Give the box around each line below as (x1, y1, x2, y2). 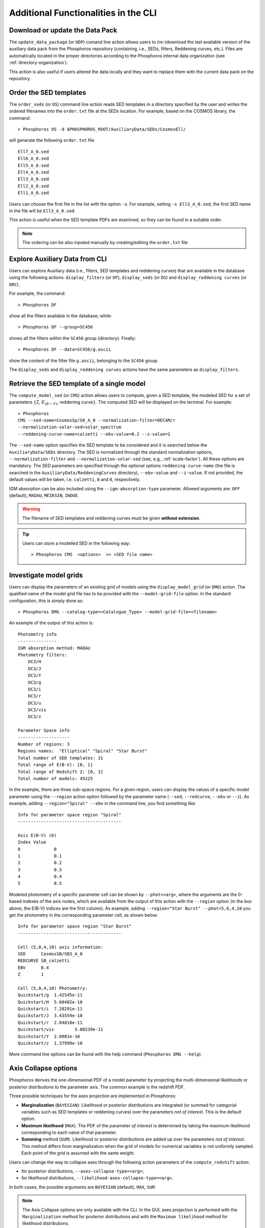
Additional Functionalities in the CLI (9, 7, 157, 18)
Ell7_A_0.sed (18, 149, 49, 154)
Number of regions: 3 (18, 742, 70, 747)
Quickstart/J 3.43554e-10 (18, 1013, 83, 1019)
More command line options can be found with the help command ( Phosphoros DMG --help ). (9, 1051, 202, 1057)
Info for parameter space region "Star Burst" (18, 923, 132, 929)
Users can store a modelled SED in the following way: (22, 540, 131, 546)
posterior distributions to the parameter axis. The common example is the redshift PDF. (9, 1084, 185, 1090)
